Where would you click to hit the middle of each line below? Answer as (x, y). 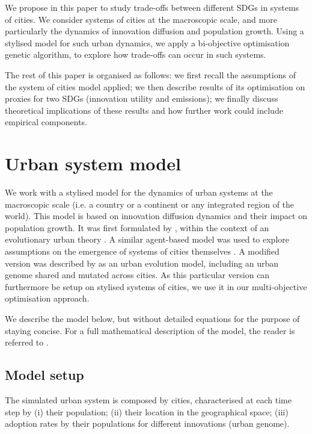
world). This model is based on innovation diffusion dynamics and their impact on (156, 216)
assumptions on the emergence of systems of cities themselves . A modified (142, 251)
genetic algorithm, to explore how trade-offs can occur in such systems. (136, 54)
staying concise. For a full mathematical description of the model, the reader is (150, 330)
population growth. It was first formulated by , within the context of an (137, 227)
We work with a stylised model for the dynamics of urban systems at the (139, 192)
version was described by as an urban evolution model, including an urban (142, 263)
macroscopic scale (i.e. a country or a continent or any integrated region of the (150, 204)
